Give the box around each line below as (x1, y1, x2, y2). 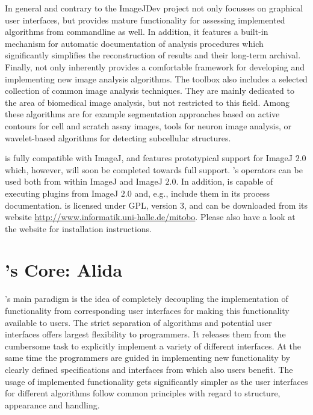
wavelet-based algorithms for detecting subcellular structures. (5, 131, 231, 144)
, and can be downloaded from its (184, 198, 308, 211)
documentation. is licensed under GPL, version (5, 198, 178, 211)
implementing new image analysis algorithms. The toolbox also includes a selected (5, 72, 308, 85)
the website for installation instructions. (5, 222, 152, 235)
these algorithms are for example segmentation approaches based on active (5, 108, 280, 120)
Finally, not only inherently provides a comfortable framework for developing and (5, 60, 305, 73)
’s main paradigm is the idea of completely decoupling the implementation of (5, 292, 288, 305)
